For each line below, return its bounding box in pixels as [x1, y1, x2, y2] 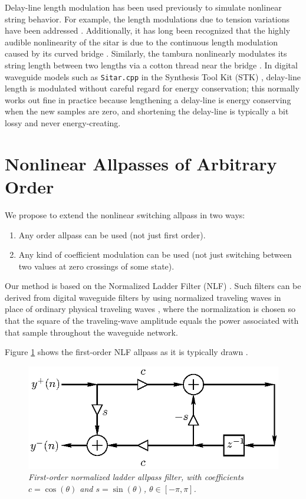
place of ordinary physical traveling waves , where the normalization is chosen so [5, 303, 295, 315]
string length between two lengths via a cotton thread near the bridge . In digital [5, 58, 298, 71]
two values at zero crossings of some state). [18, 260, 175, 272]
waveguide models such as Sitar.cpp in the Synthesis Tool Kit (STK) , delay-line [5, 70, 301, 83]
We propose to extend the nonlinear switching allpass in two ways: [5, 208, 245, 221]
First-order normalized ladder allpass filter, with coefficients [28, 471, 244, 483]
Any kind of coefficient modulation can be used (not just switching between [18, 248, 292, 261]
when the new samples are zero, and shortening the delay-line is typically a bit [5, 105, 289, 117]
